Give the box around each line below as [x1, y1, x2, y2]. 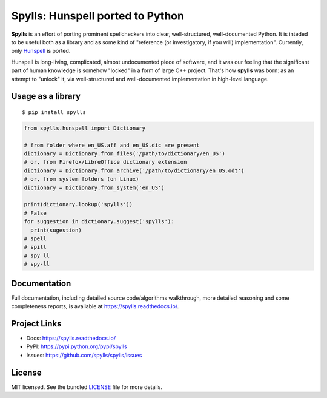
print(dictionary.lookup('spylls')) [24, 201, 133, 208]
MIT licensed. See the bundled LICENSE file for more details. [11, 383, 163, 391]
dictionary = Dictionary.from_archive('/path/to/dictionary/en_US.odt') [24, 167, 245, 174]
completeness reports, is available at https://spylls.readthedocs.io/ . [11, 303, 179, 310]
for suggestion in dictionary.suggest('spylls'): [24, 218, 174, 225]
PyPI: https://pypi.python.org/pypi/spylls [26, 343, 127, 350]
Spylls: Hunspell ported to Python [11, 9, 185, 22]
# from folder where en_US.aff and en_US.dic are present [24, 141, 200, 149]
